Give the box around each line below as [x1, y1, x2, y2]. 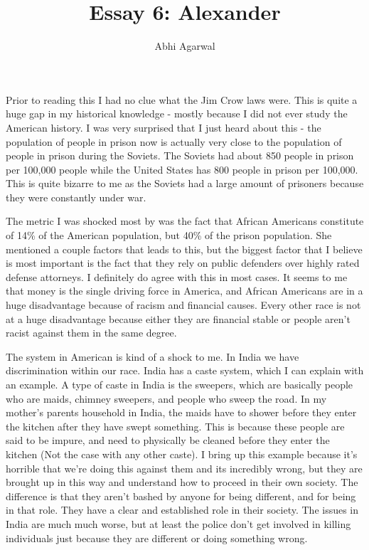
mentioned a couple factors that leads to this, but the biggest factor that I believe [6, 241, 363, 256]
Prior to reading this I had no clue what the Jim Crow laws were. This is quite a [6, 92, 358, 107]
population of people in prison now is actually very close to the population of [6, 134, 342, 149]
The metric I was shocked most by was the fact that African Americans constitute [6, 213, 364, 228]
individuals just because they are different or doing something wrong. [6, 530, 308, 545]
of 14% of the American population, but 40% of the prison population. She [6, 228, 332, 243]
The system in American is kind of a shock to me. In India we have [6, 349, 299, 364]
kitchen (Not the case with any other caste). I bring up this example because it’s [6, 446, 358, 461]
